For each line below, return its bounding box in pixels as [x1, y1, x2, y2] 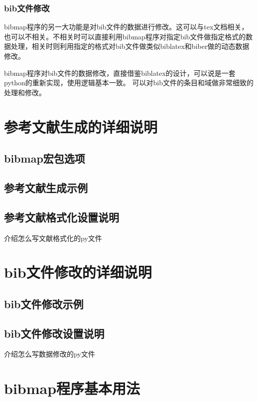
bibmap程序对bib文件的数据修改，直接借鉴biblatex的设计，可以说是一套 [4, 67, 236, 78]
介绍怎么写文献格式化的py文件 [4, 232, 102, 243]
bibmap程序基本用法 [4, 378, 140, 399]
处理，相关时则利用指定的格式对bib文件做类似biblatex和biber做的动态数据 [10, 41, 250, 51]
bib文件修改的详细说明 [4, 262, 152, 282]
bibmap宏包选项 [4, 151, 85, 166]
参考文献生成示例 [4, 180, 88, 195]
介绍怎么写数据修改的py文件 [4, 349, 95, 359]
